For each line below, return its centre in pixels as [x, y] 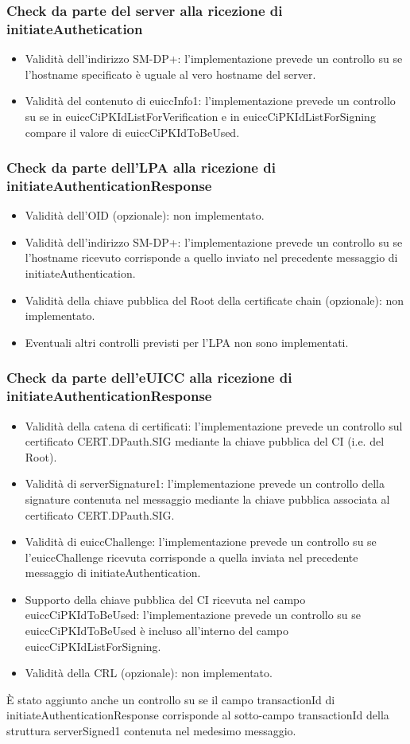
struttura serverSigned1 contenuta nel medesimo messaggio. [151, 731]
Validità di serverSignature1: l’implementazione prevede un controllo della [205, 483]
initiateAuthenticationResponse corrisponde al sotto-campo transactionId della [198, 715]
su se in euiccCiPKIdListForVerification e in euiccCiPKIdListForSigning [200, 116]
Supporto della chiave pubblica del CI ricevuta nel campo [165, 599]
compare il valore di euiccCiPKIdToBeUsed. [132, 132]
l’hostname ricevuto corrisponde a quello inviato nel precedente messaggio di [211, 257]
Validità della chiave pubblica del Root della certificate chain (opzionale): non [215, 300]
